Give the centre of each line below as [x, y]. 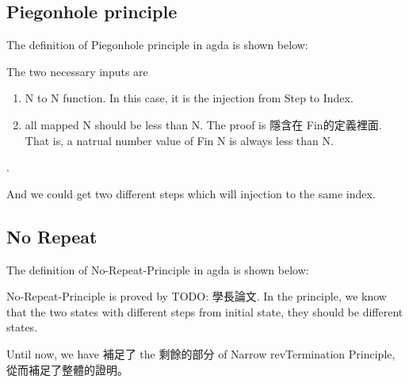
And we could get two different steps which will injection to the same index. [191, 193]
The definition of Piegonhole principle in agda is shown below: [157, 45]
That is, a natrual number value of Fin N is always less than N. [179, 140]
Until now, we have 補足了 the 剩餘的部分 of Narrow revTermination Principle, [201, 353]
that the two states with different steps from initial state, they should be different [205, 311]
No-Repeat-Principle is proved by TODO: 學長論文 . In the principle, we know [197, 296]
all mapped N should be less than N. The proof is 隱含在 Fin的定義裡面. [203, 124]
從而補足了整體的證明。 [67, 369]
